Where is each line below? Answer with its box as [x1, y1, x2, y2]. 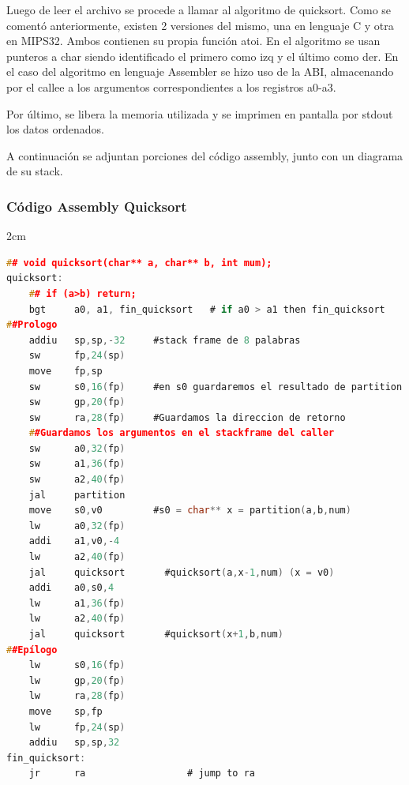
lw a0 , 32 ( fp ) [28, 520, 126, 531]
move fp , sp [28, 365, 103, 377]
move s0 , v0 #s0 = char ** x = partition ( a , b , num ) [28, 505, 351, 516]
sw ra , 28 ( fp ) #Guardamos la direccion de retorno [28, 411, 346, 423]
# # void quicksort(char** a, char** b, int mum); [6, 257, 272, 269]
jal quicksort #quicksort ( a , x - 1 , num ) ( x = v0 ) [28, 566, 335, 578]
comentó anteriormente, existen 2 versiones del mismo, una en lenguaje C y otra [6, 17, 394, 33]
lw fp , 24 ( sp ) [28, 721, 126, 733]
